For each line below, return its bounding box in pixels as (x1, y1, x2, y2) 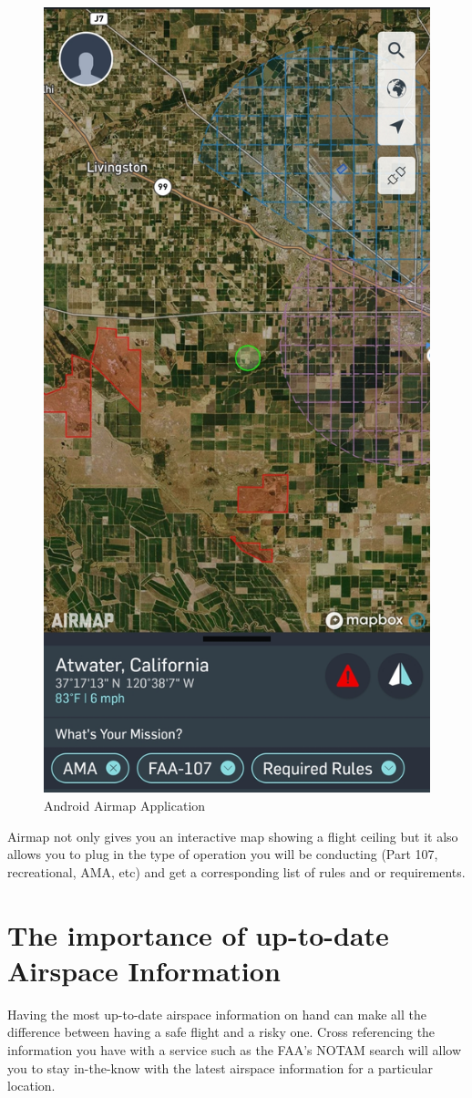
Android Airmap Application (44, 796, 206, 815)
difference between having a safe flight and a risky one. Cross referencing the (7, 1022, 436, 1041)
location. (7, 1076, 56, 1095)
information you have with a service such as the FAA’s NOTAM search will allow (7, 1040, 462, 1059)
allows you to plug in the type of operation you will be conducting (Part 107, (7, 844, 438, 864)
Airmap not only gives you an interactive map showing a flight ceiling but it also (7, 826, 458, 845)
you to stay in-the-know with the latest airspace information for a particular (7, 1058, 434, 1077)
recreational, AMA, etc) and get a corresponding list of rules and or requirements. (7, 862, 466, 881)
